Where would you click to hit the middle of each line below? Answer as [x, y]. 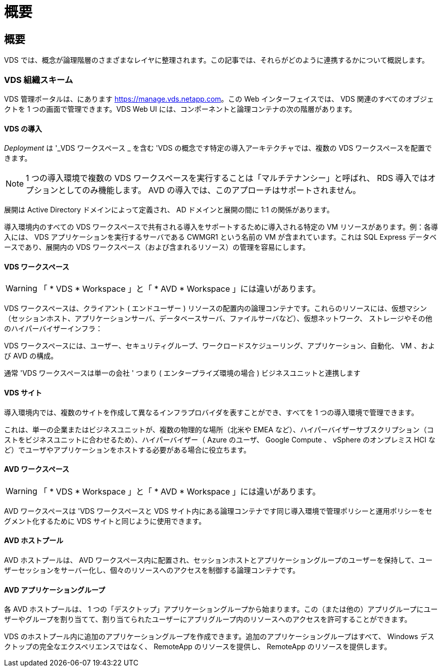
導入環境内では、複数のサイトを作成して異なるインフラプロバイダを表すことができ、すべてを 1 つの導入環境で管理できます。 [211, 412]
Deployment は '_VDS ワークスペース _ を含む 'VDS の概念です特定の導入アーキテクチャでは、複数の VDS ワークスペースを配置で [218, 148]
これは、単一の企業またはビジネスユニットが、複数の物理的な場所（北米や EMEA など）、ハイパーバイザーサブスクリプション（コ [219, 429]
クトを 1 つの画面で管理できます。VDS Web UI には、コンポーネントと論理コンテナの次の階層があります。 [180, 109]
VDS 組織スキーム [39, 80]
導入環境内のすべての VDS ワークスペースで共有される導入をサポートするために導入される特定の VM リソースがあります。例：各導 [221, 227]
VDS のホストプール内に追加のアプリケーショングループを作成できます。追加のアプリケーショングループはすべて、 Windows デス [219, 637]
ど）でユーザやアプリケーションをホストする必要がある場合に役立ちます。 [128, 450]
